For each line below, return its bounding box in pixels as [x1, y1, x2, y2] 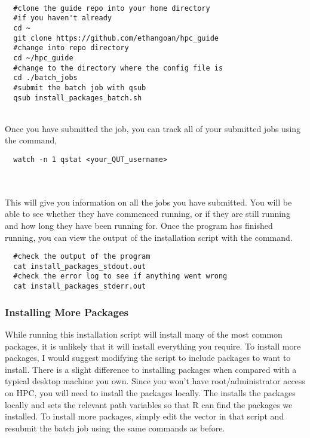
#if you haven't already [13, 14, 112, 23]
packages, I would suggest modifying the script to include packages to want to [5, 351, 291, 364]
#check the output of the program [13, 252, 151, 261]
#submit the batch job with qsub [13, 83, 146, 92]
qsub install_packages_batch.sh [13, 93, 142, 102]
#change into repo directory [13, 44, 129, 53]
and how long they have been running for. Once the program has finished [5, 219, 273, 231]
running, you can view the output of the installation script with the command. [5, 231, 293, 243]
